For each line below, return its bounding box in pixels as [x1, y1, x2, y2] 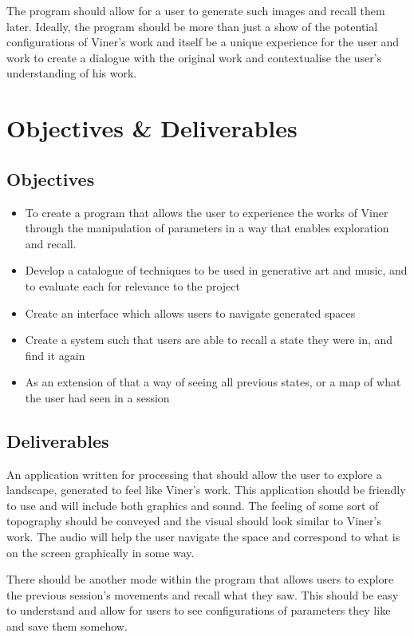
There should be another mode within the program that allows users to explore [6, 571, 394, 588]
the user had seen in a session [25, 389, 170, 406]
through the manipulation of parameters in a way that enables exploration [25, 220, 389, 236]
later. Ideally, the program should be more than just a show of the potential [6, 18, 378, 34]
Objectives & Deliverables [6, 112, 298, 144]
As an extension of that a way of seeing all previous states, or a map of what [25, 374, 401, 390]
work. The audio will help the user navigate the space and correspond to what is [6, 528, 400, 545]
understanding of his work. [6, 65, 137, 81]
